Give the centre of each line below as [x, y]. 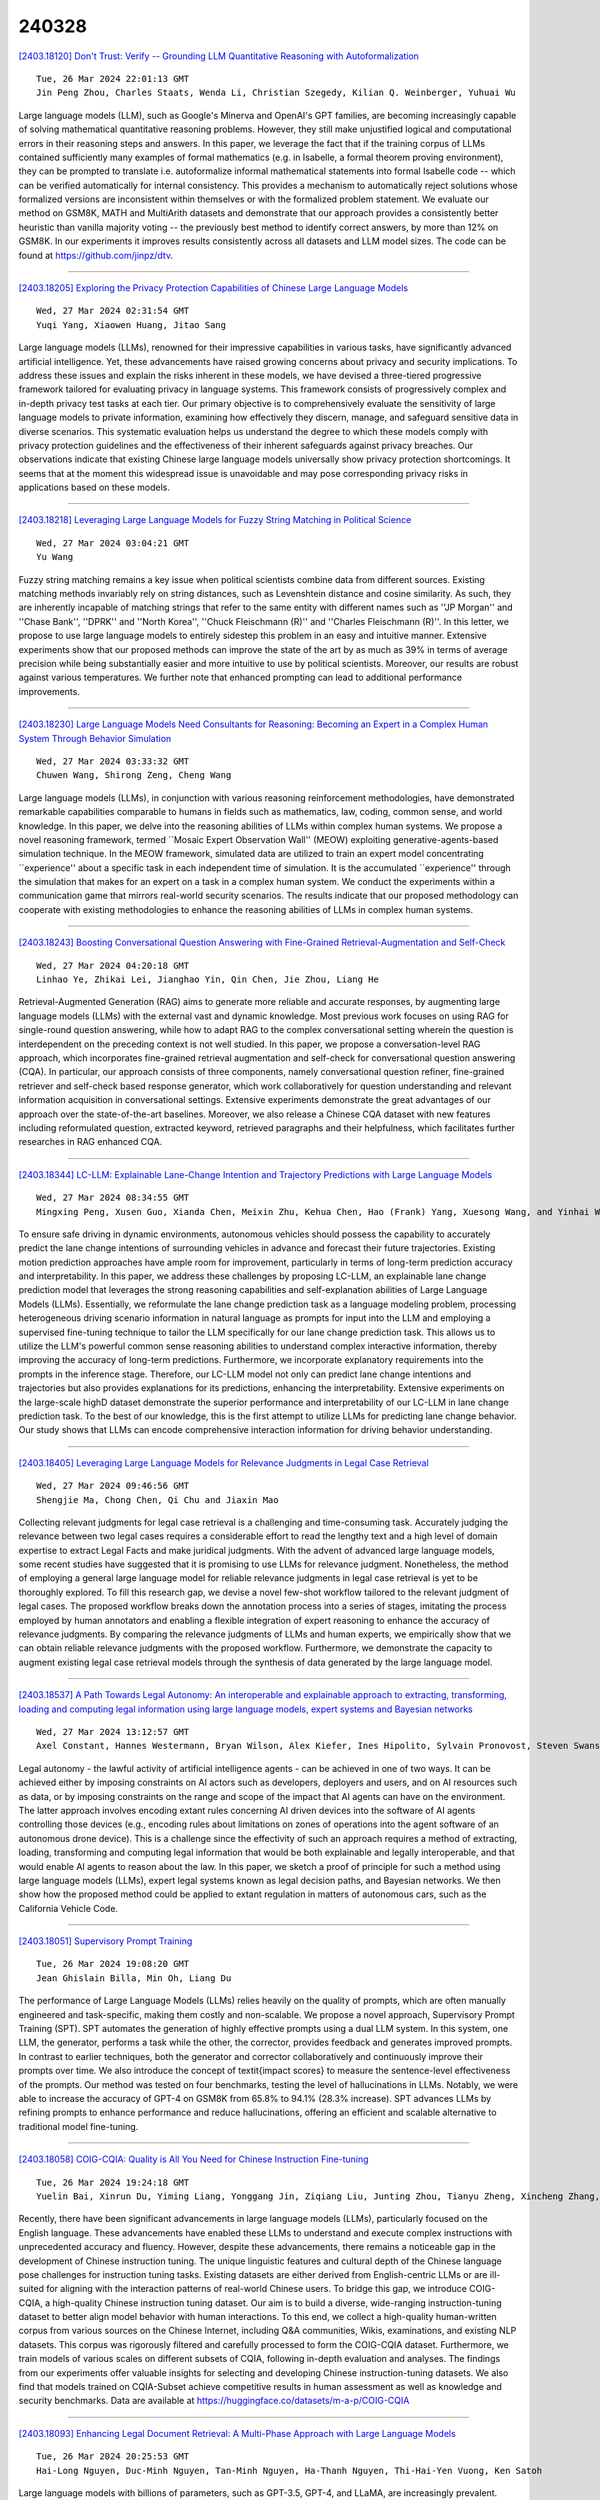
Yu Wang [55, 557]
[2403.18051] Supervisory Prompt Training [105, 1941]
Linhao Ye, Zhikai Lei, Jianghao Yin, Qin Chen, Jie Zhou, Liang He [207, 979]
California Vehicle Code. [68, 1908]
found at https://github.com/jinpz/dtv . [96, 255]
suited [31, 2289]
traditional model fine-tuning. [78, 2126]
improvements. [49, 691]
